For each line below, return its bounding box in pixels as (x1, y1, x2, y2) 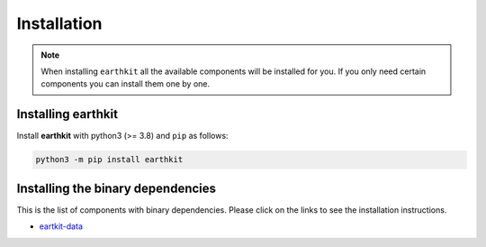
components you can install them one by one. (40, 78, 211, 89)
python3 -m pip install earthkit (35, 154, 184, 165)
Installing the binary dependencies (16, 180, 216, 196)
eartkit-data (39, 221, 83, 232)
